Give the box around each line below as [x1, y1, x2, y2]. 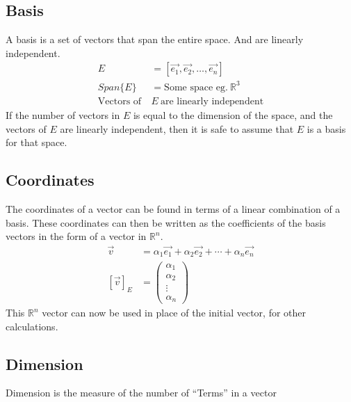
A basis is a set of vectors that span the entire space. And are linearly [6, 32, 304, 47]
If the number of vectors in [6, 107, 120, 122]
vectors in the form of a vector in [6, 229, 147, 243]
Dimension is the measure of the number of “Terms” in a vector [6, 385, 277, 400]
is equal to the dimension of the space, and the [133, 107, 333, 122]
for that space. [6, 135, 67, 150]
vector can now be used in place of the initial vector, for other [42, 305, 307, 320]
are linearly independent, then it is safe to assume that [60, 121, 294, 136]
